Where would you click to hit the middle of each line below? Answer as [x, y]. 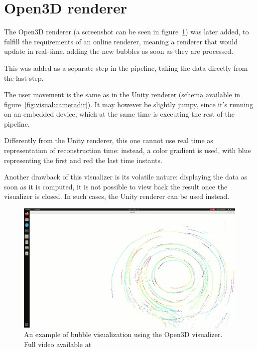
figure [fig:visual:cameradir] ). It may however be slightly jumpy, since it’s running [129, 104]
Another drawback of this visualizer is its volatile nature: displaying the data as [126, 177]
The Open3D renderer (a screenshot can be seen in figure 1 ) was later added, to [127, 32]
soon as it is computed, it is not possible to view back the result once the [116, 186]
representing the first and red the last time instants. [83, 160]
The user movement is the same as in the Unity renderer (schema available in [122, 94]
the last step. [24, 78]
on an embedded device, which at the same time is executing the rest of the [119, 114]
